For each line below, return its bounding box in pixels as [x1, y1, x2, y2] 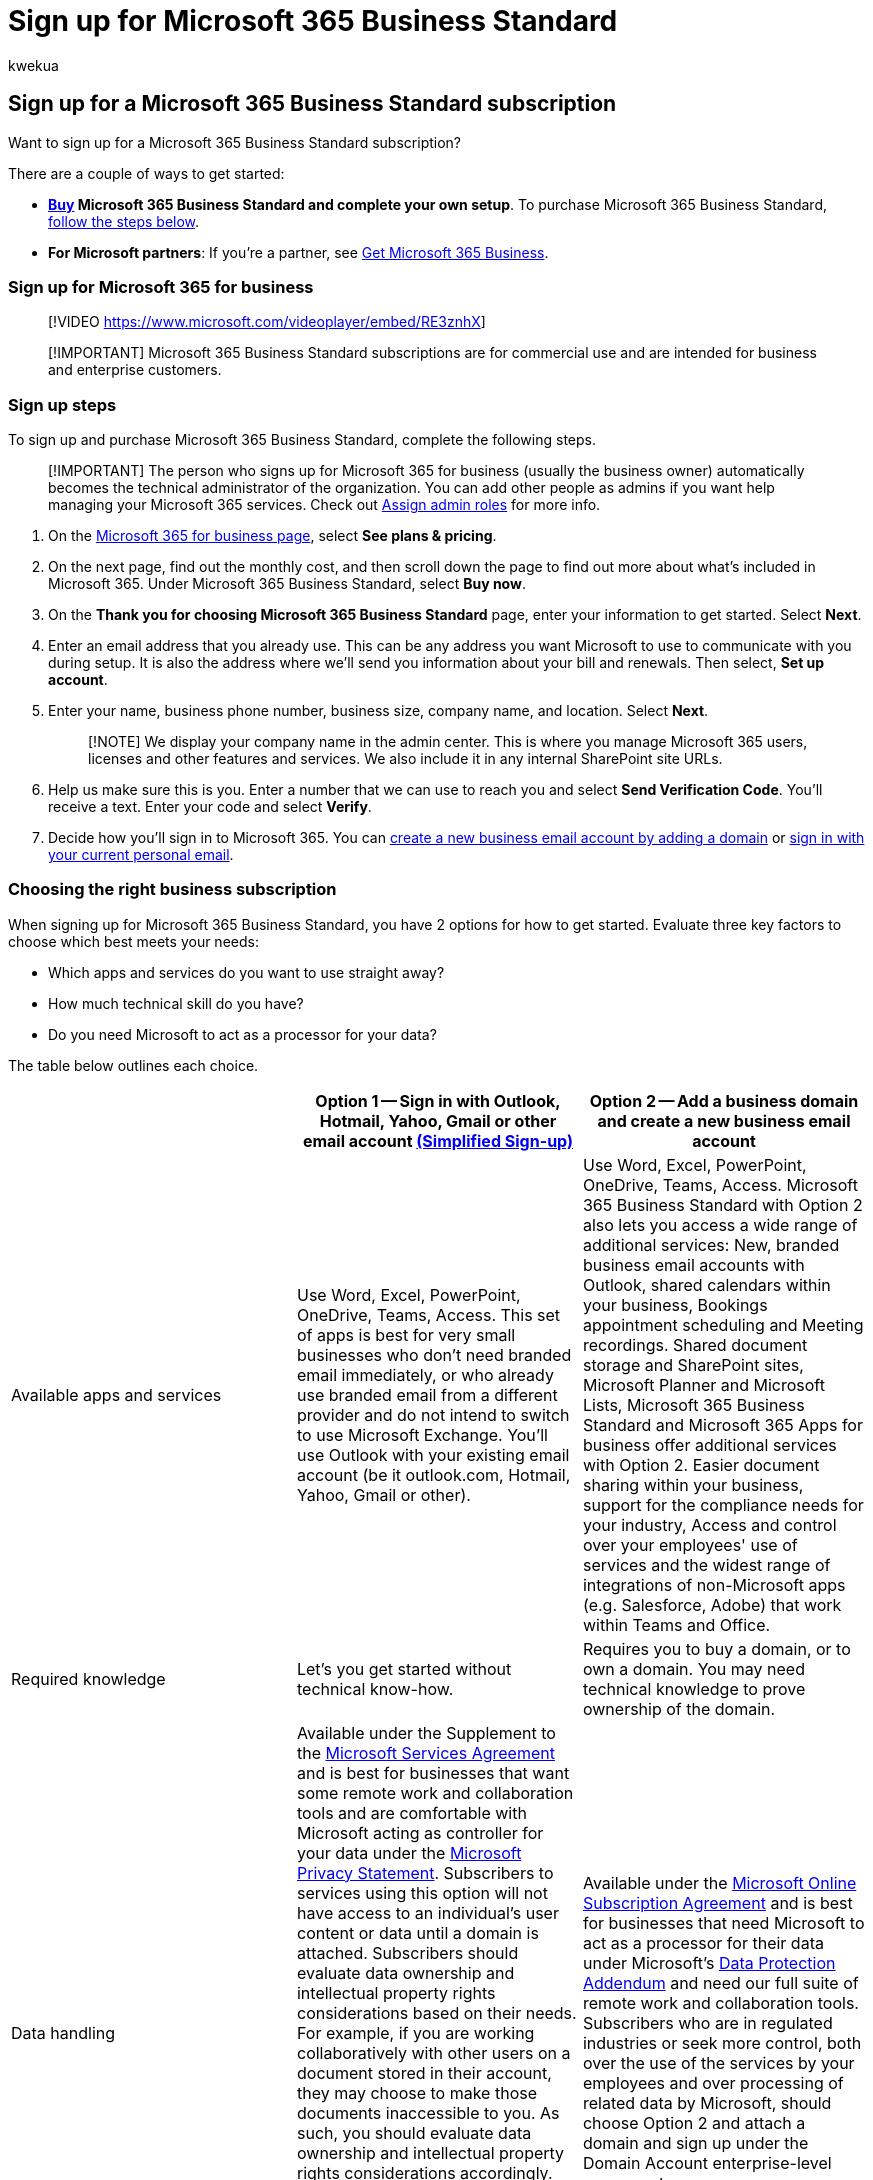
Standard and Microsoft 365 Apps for [582, 1414, 863, 1435]
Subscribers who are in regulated [582, 2012, 833, 2033]
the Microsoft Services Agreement [296, 1742, 555, 1763]
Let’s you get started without [296, 1658, 512, 1679]
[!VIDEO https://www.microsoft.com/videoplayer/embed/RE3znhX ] [48, 313, 486, 331]
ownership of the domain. [582, 1698, 776, 1719]
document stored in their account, [296, 2062, 552, 2083]
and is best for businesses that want [296, 1762, 570, 1783]
